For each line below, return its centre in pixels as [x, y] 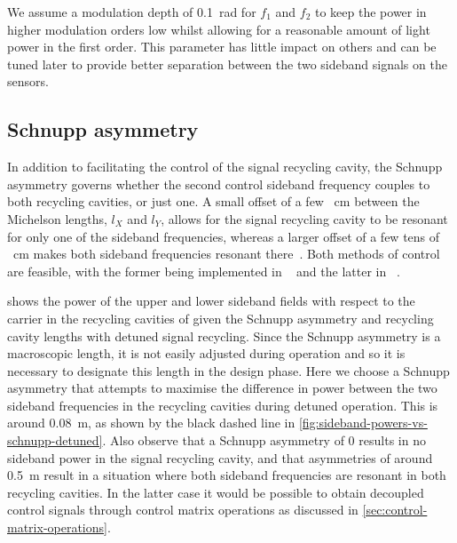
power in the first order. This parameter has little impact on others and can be [222, 47]
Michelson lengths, [57, 218]
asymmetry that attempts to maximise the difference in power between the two [222, 388]
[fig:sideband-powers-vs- [363, 423]
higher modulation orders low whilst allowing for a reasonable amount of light [219, 29]
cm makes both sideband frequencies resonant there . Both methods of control [226, 254]
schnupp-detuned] [55, 440]
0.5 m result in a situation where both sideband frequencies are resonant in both [227, 475]
